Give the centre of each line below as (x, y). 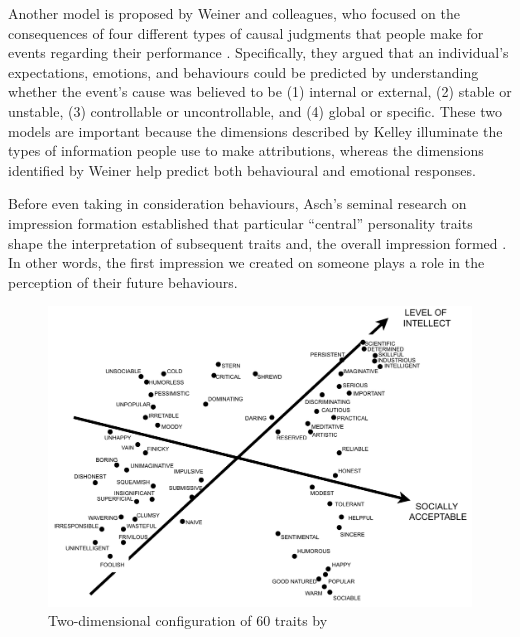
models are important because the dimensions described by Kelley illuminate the (255, 130)
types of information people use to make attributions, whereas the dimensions (246, 150)
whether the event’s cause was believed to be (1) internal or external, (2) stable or (260, 91)
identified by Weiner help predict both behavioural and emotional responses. (242, 169)
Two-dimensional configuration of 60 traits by (188, 620)
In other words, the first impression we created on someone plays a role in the (246, 262)
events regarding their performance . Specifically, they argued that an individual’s (258, 52)
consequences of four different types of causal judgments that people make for (246, 32)
